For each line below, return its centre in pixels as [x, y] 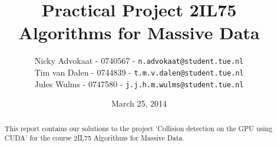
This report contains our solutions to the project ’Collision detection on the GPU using [138, 128]
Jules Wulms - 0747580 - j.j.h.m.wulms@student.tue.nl [139, 83]
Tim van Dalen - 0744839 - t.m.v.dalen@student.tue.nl [139, 72]
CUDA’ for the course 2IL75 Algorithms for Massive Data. [94, 138]
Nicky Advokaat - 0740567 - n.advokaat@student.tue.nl [139, 61]
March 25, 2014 [139, 103]
